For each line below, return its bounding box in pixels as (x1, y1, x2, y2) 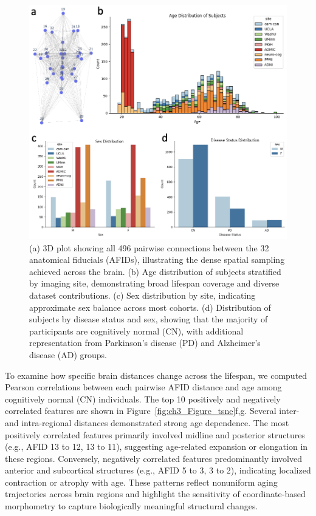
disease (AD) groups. (29, 348, 108, 361)
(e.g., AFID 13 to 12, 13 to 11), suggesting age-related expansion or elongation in (5, 440, 308, 453)
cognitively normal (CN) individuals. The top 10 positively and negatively (5, 392, 281, 405)
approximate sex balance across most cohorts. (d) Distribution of (29, 300, 271, 313)
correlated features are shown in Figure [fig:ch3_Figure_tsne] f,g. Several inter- (5, 404, 300, 417)
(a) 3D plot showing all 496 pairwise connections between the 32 (29, 241, 269, 254)
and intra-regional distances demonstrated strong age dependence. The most (5, 416, 289, 429)
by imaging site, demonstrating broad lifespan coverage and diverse (29, 277, 280, 290)
